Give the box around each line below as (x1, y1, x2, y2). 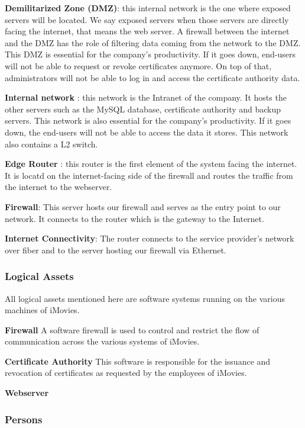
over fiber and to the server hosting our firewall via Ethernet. (5, 243, 226, 256)
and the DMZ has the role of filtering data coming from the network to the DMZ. (5, 36, 301, 49)
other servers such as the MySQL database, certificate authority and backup (5, 102, 281, 115)
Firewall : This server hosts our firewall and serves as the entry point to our (5, 200, 281, 213)
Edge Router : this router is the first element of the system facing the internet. (5, 157, 297, 170)
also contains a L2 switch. (5, 137, 98, 150)
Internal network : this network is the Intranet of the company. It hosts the (5, 91, 287, 104)
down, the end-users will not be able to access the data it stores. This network (5, 125, 288, 138)
